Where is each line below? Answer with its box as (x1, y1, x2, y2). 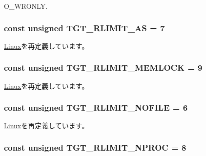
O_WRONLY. (4, 1, 48, 11)
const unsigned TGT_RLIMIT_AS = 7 (4, 21, 165, 34)
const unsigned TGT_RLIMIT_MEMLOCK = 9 (4, 61, 203, 74)
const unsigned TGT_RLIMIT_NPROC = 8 (4, 141, 186, 153)
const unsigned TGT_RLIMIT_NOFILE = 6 (4, 101, 188, 114)
